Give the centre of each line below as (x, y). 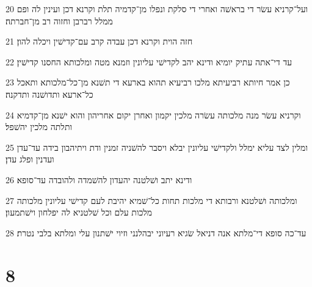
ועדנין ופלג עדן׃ (30, 159)
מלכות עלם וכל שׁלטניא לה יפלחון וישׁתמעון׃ (79, 212)
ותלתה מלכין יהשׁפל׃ (39, 127)
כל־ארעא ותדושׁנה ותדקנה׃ (49, 94)
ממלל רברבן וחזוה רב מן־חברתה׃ (59, 20)
